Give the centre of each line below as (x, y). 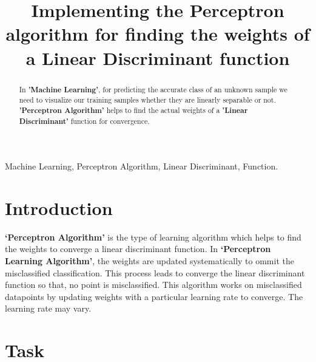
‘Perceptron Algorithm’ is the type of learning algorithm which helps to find (153, 237)
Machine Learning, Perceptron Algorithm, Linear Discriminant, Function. (142, 166)
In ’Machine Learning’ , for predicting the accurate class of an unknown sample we (153, 89)
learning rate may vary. (48, 308)
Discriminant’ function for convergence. (84, 121)
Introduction (59, 207)
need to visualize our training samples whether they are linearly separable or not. (147, 100)
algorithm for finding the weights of (158, 34)
